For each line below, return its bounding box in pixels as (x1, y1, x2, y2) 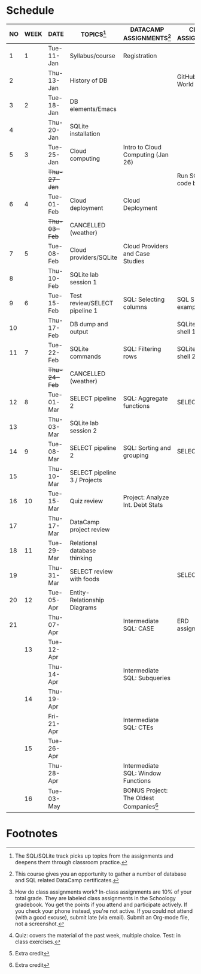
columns (123, 303, 148, 311)
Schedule (6, 4, 55, 17)
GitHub (176, 73, 197, 81)
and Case (123, 249, 150, 258)
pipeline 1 (69, 306, 98, 315)
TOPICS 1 (80, 29, 106, 39)
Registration (123, 52, 157, 60)
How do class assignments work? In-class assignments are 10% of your (14, 888, 192, 895)
